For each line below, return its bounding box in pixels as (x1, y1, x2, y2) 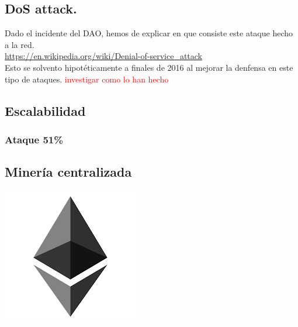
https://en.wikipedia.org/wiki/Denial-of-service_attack (5, 50, 203, 62)
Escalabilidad (5, 101, 86, 119)
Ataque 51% (5, 132, 63, 146)
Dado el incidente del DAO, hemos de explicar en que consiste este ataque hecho (5, 27, 293, 39)
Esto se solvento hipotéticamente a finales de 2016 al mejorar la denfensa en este (5, 61, 293, 73)
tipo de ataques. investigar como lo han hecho (5, 73, 169, 85)
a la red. (5, 38, 34, 50)
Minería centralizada (5, 163, 132, 181)
